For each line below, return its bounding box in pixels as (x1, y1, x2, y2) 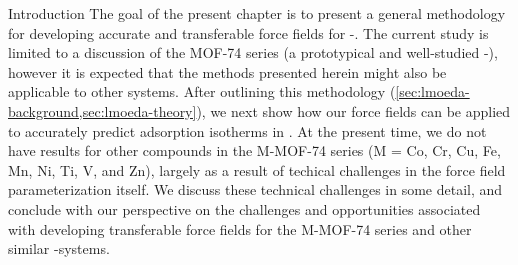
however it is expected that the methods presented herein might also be (8, 61, 447, 82)
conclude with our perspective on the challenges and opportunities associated (8, 198, 481, 219)
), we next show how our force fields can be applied (196, 100, 511, 121)
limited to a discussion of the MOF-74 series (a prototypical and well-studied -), (8, 42, 498, 63)
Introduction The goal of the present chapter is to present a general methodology (8, 3, 506, 23)
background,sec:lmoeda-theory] (8, 100, 197, 121)
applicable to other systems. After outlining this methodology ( (8, 81, 396, 102)
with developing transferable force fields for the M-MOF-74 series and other (8, 218, 472, 239)
